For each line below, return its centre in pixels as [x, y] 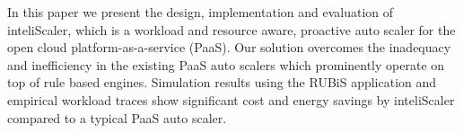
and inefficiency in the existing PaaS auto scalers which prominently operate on [226, 64]
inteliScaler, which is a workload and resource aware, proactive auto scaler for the [231, 29]
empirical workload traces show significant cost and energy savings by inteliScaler [231, 99]
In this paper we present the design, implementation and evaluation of [201, 12]
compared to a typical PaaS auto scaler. [117, 117]
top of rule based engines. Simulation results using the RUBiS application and [222, 82]
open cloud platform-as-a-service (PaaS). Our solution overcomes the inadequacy [229, 47]
